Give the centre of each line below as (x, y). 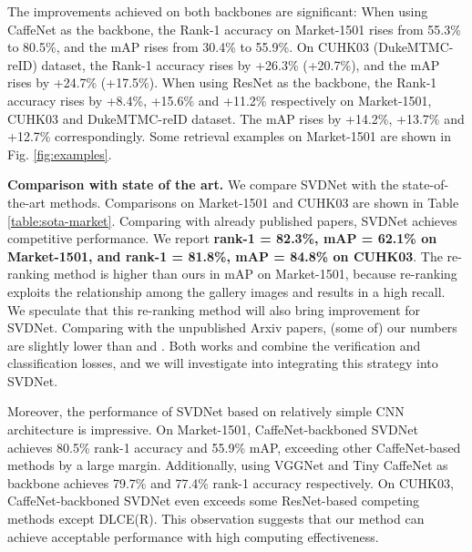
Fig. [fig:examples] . (60, 153)
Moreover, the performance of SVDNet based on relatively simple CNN (206, 411)
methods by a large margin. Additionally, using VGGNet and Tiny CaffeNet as (228, 465)
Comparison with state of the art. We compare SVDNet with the (203, 184)
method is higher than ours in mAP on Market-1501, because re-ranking (256, 274)
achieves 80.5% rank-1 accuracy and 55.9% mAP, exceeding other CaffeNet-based (234, 447)
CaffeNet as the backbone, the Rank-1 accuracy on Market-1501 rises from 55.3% (234, 29)
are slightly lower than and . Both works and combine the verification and (214, 345)
